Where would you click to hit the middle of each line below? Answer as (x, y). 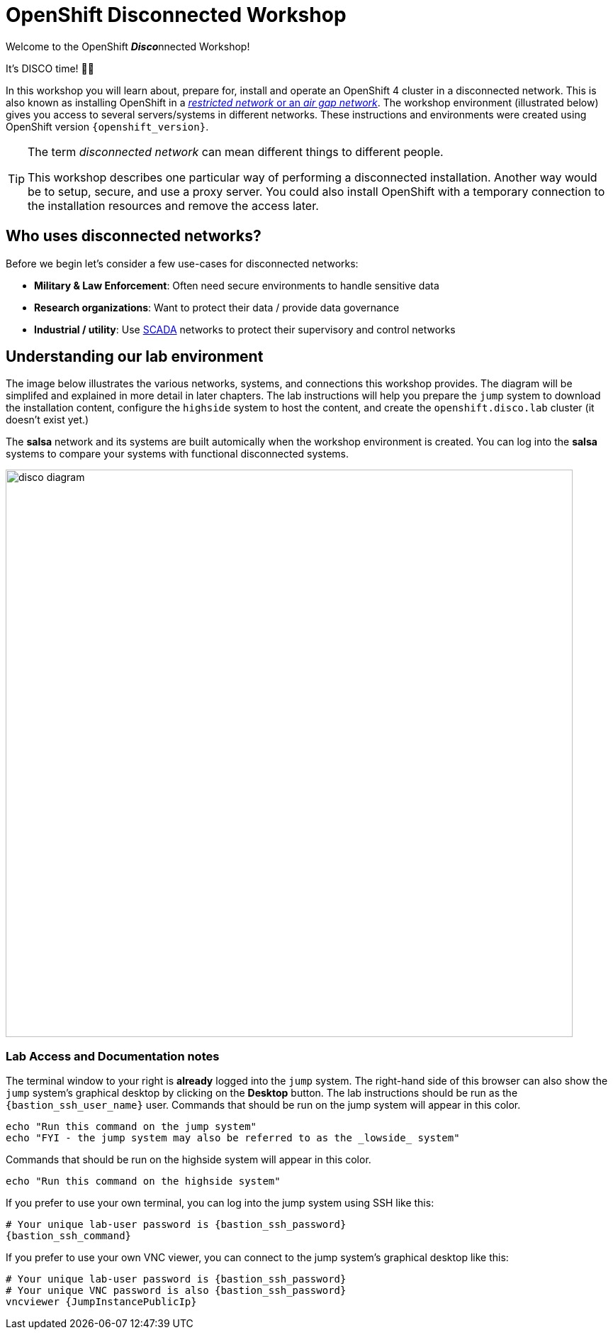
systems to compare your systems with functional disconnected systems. (178, 454)
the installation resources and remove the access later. (173, 205)
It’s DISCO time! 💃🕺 (50, 68)
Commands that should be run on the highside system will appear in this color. (189, 1160)
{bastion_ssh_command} (69, 1236)
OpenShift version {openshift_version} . (107, 126)
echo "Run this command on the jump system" (131, 1127)
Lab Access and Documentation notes (113, 1056)
